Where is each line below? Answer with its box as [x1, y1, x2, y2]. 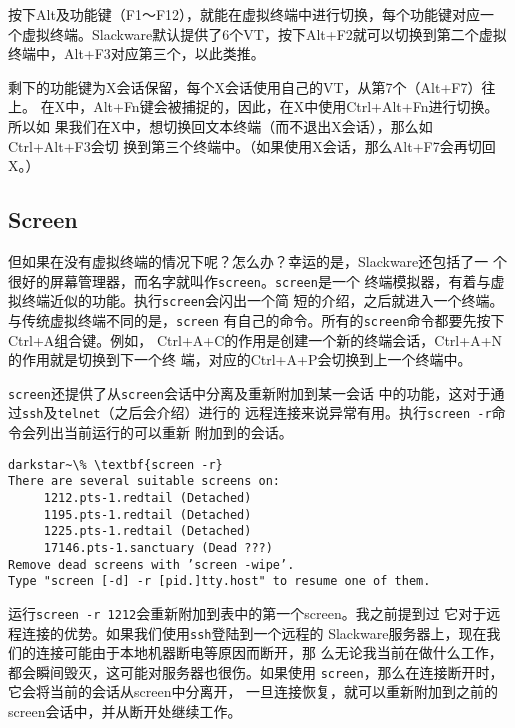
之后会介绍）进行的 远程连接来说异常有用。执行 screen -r [114, 402, 492, 423]
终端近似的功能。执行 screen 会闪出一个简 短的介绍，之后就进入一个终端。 [21, 290, 504, 311]
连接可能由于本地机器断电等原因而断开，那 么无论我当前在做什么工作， [35, 642, 503, 663]
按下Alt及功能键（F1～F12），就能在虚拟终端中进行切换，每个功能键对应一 [8, 4, 495, 24]
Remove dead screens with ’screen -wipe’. [8, 557, 295, 572]
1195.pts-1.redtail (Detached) [43, 507, 252, 522]
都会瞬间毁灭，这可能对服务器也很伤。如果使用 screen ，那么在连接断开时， [8, 661, 504, 682]
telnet [57, 407, 101, 422]
